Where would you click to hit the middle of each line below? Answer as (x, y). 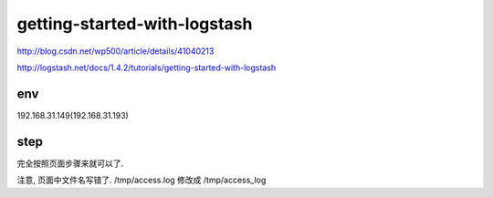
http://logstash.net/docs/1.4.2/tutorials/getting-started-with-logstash (147, 67)
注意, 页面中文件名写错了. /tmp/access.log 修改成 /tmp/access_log (142, 180)
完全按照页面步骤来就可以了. (70, 163)
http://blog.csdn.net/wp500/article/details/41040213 (115, 51)
